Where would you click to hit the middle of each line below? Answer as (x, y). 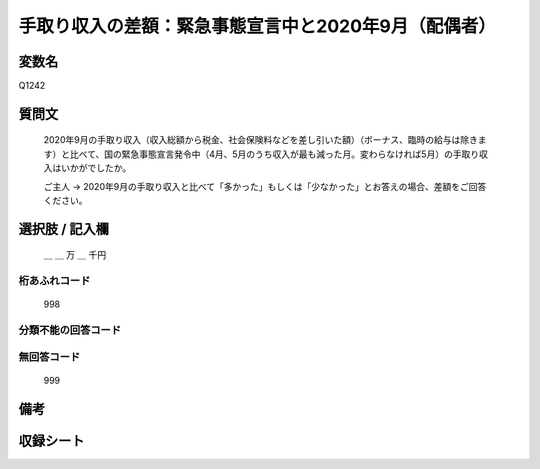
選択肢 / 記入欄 (64, 228)
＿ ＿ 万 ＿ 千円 (75, 255)
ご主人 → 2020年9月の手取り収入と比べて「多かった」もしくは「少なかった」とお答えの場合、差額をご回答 (265, 186)
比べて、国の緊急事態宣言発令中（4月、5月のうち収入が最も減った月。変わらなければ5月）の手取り (274, 154)
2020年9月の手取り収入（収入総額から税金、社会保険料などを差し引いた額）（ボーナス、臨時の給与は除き (261, 140)
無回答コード (49, 357)
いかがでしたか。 (96, 168)
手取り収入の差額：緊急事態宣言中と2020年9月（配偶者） (257, 26)
